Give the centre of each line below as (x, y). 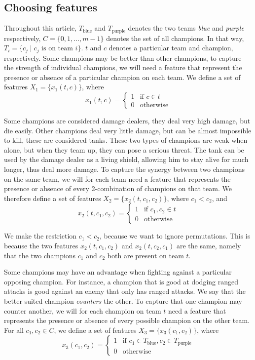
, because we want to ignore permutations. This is (175, 236)
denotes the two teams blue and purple (186, 28)
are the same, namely (209, 246)
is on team (57, 49)
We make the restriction (40, 236)
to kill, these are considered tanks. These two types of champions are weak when (126, 140)
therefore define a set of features (53, 198)
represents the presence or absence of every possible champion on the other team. (127, 320)
